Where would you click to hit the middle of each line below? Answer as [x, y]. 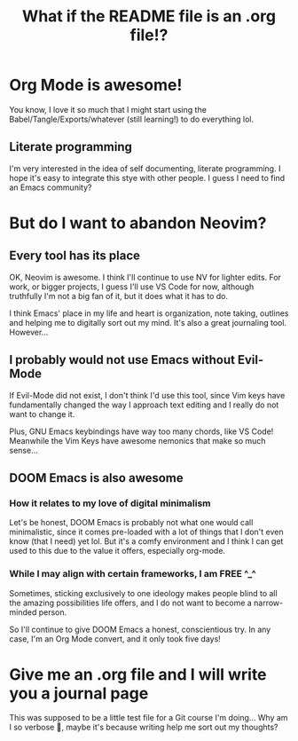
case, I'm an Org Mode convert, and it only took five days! [115, 639]
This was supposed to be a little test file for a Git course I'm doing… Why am [149, 718]
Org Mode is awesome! [96, 85]
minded [23, 612]
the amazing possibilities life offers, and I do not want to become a [131, 603]
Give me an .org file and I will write [138, 674]
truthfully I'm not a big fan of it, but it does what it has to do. [119, 296]
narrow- [269, 603]
